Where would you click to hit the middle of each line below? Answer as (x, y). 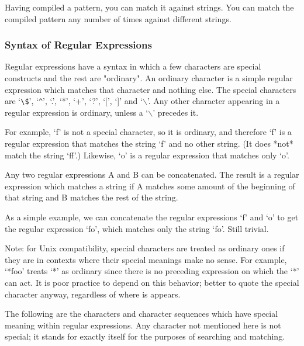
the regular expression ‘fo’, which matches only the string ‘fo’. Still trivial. (137, 228)
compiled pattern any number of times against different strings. (118, 18)
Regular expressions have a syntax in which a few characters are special (133, 66)
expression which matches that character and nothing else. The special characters (151, 89)
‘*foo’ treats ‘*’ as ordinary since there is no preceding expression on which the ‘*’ (152, 271)
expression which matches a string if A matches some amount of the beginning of (150, 186)
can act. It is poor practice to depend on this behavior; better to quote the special (152, 282)
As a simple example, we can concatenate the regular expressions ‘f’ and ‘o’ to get (152, 217)
